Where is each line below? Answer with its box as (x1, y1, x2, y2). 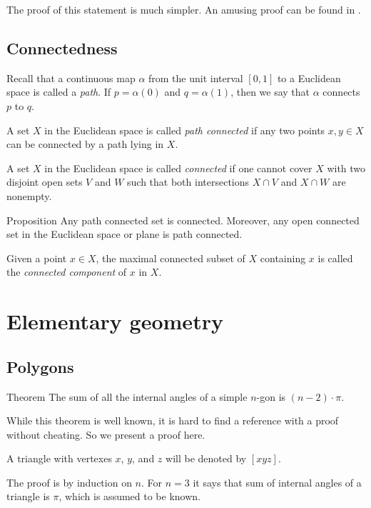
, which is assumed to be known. (59, 489, 200, 504)
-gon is (256, 389, 286, 404)
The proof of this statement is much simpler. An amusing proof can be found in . (6, 2, 361, 16)
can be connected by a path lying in (6, 136, 164, 151)
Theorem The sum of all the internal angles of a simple (6, 389, 248, 404)
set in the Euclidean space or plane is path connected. (6, 226, 243, 241)
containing (260, 250, 306, 265)
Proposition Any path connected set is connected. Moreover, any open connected (6, 212, 360, 227)
